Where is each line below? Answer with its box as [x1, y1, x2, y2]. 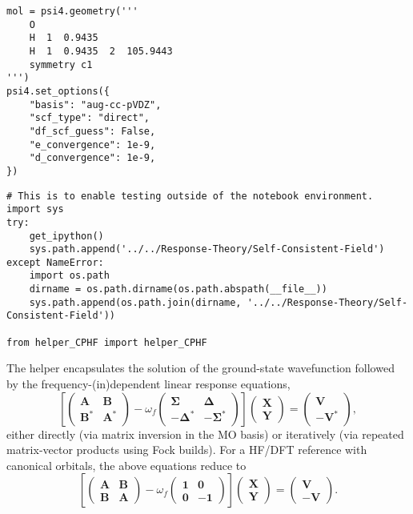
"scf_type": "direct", [29, 112, 150, 124]
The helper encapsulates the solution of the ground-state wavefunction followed [6, 359, 395, 376]
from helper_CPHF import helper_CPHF [6, 336, 207, 348]
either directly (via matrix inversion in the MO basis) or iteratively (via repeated [6, 425, 404, 442]
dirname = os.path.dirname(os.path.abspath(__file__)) [29, 283, 327, 295]
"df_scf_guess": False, [29, 125, 156, 137]
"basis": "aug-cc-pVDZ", [29, 98, 162, 110]
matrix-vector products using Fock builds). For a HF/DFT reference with [6, 441, 367, 458]
